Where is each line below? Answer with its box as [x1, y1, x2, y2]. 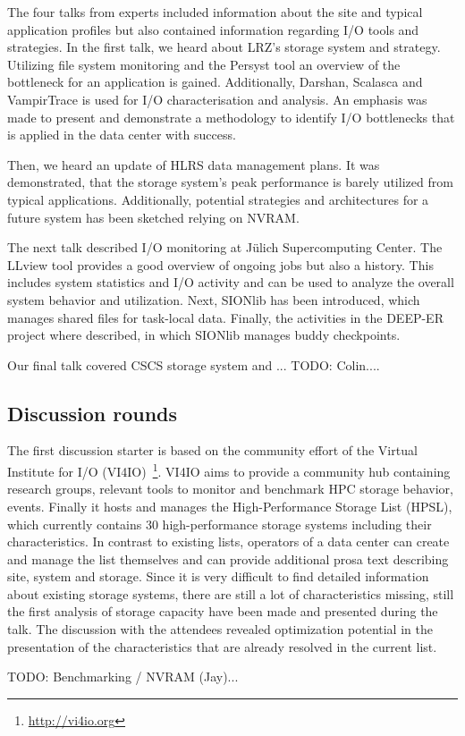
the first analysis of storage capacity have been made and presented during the [7, 602, 438, 621]
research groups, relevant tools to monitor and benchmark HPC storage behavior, [7, 479, 453, 498]
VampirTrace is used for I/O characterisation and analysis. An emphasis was [7, 89, 427, 108]
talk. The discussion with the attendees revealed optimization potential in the [7, 620, 433, 639]
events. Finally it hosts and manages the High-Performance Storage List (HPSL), [7, 496, 452, 515]
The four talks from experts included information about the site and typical [7, 3, 423, 21]
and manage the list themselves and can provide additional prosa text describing [7, 549, 449, 568]
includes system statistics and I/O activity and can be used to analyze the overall [7, 273, 454, 292]
